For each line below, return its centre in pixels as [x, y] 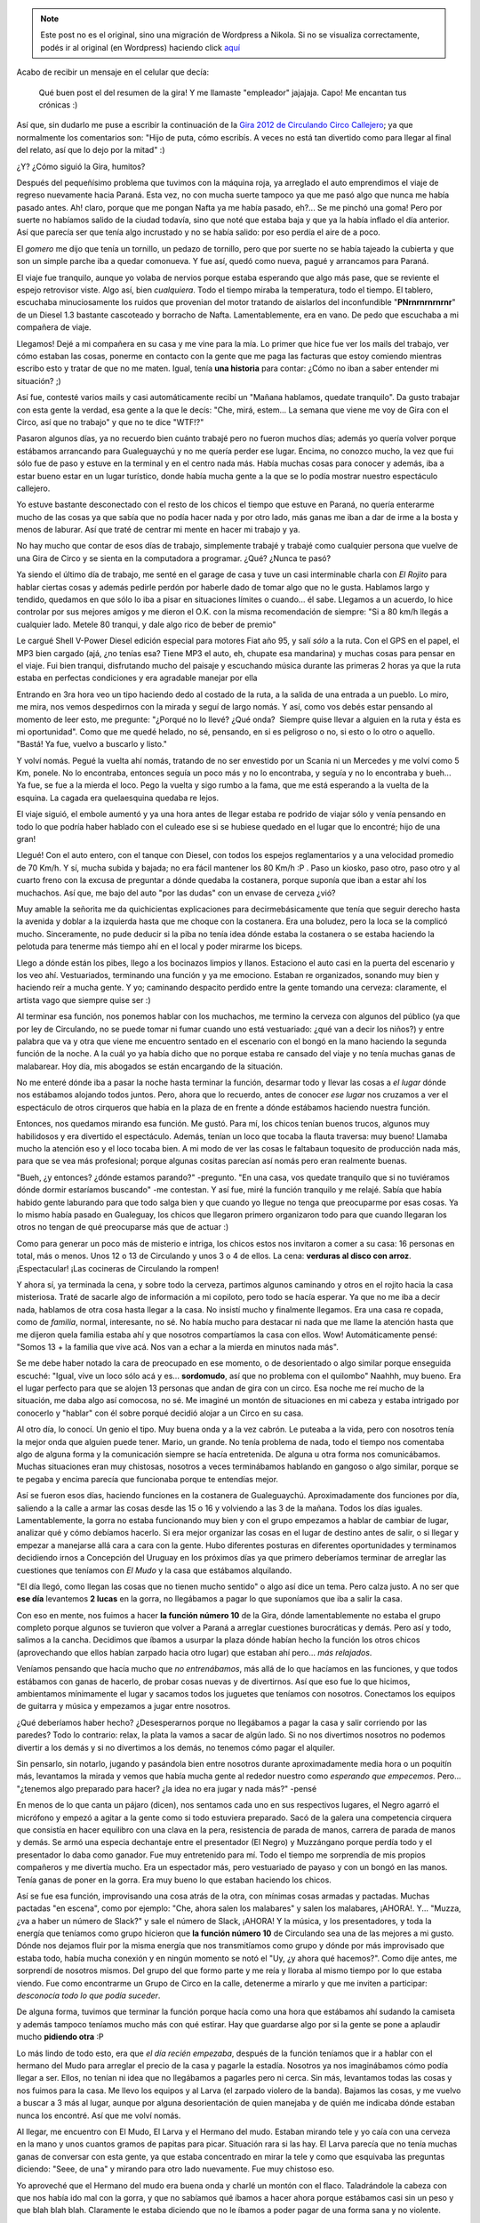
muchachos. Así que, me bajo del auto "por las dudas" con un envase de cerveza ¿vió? [176, 893]
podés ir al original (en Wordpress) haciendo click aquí [140, 47]
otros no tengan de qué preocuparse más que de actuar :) [123, 1227]
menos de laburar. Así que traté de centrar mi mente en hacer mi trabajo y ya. [159, 530]
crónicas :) [58, 104]
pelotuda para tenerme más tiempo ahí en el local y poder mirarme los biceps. [160, 946]
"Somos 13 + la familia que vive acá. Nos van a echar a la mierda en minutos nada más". [178, 1346]
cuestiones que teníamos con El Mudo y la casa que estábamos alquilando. [154, 1570]
